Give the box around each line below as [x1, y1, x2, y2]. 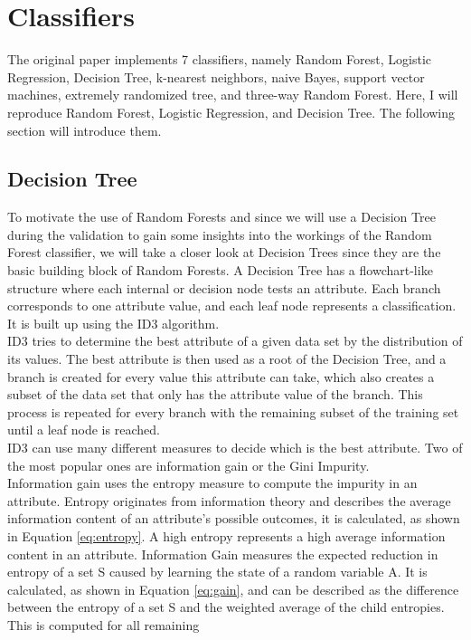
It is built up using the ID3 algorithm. [7, 313, 220, 332]
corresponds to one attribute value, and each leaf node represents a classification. [7, 296, 457, 315]
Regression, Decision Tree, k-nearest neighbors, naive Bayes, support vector [7, 67, 425, 86]
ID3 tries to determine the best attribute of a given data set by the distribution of [7, 331, 463, 350]
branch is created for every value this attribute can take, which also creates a [7, 367, 435, 386]
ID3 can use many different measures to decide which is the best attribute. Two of [7, 438, 463, 457]
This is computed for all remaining [7, 615, 200, 634]
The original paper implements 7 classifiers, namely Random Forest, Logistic [7, 50, 432, 69]
